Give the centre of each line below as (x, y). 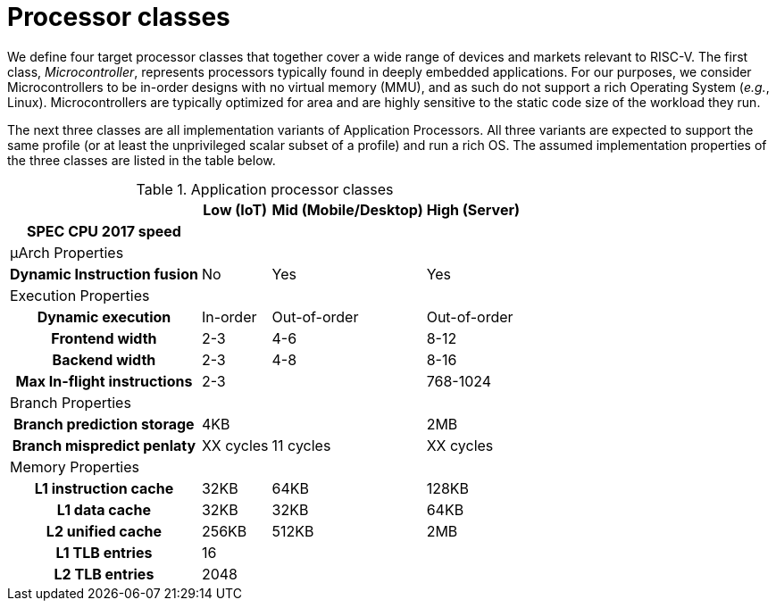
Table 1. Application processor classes (265, 189)
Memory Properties (75, 466)
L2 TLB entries (104, 574)
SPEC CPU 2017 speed (104, 231)
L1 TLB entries (104, 552)
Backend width (104, 359)
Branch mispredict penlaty (104, 445)
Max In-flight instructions (104, 381)
